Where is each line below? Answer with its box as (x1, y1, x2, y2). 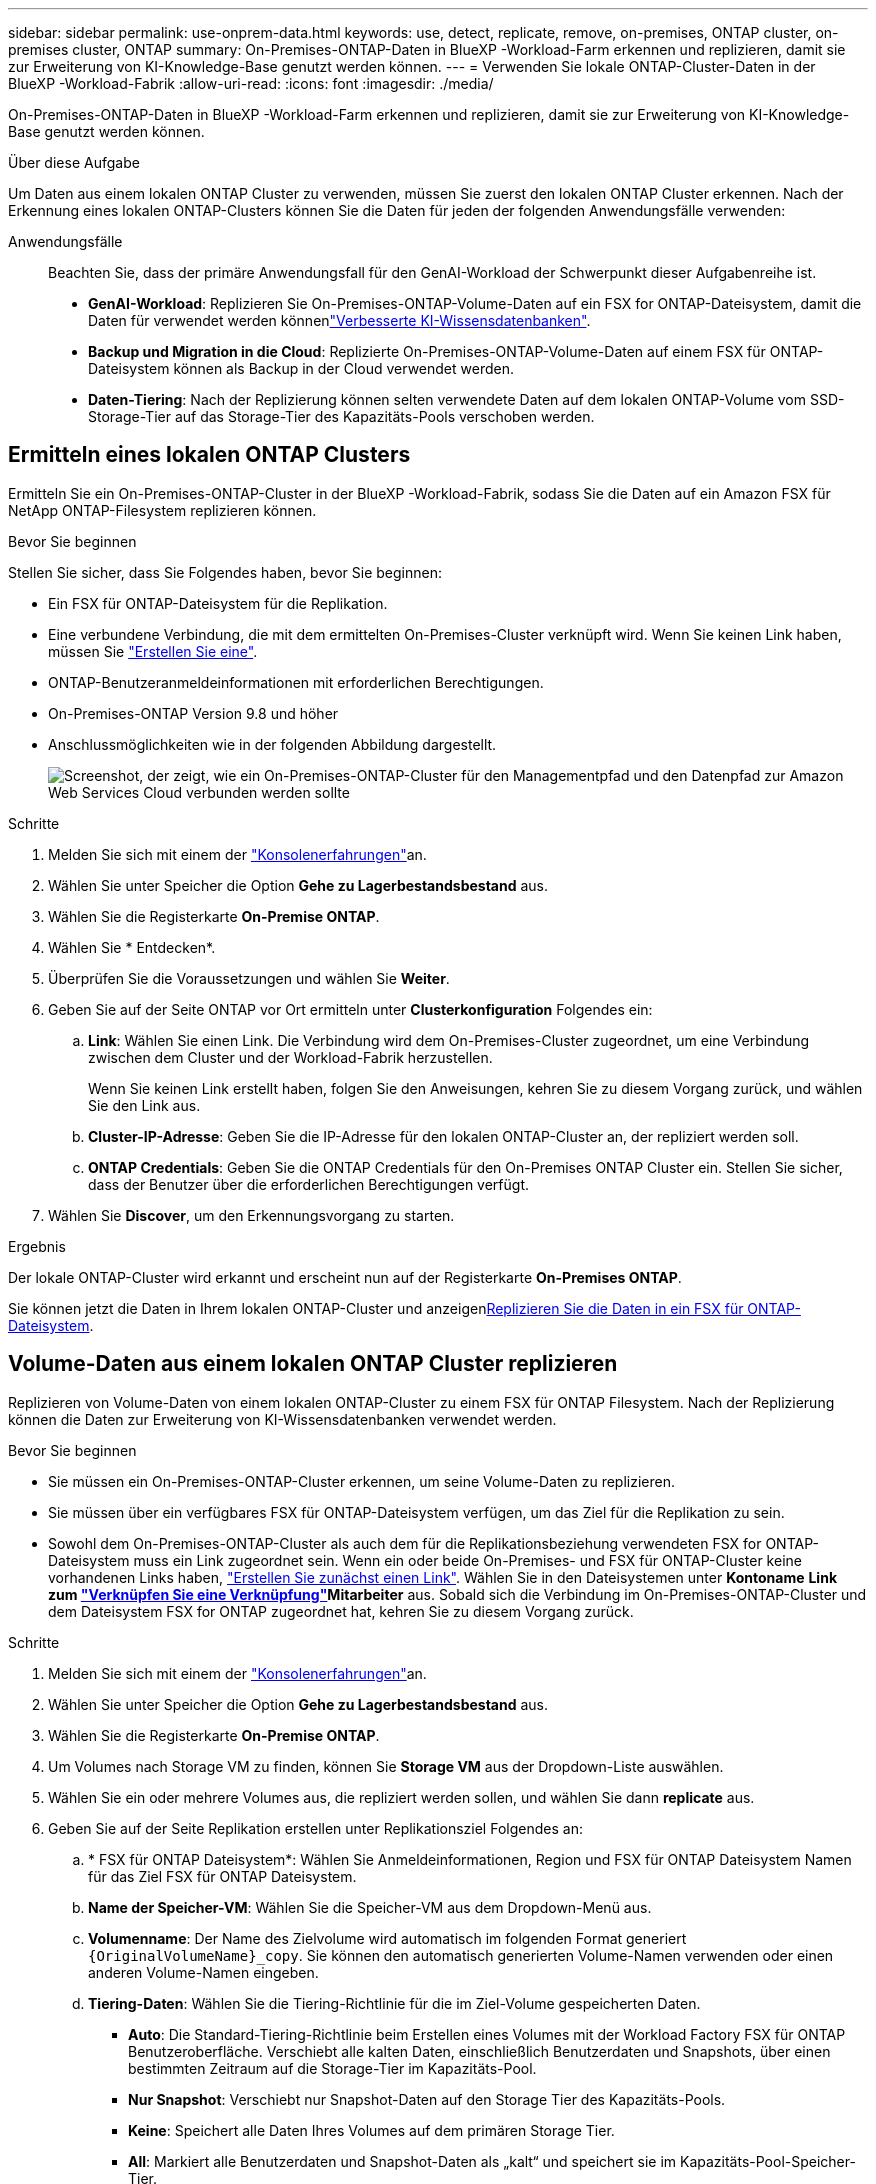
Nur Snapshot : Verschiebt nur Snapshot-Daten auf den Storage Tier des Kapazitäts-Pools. (128, 2090, 726, 2108)
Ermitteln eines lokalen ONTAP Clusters (8, 442, 411, 468)
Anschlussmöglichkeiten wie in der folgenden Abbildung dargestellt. (48, 735, 497, 753)
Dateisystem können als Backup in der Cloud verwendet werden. (88, 360, 514, 377)
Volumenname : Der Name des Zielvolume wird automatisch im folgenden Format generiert (88, 1929, 687, 1947)
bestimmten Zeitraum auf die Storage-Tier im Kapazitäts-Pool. (128, 2059, 537, 2077)
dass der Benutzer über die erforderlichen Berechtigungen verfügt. (88, 1175, 529, 1193)
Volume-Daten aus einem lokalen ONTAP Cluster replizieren (8, 1351, 618, 1377)
